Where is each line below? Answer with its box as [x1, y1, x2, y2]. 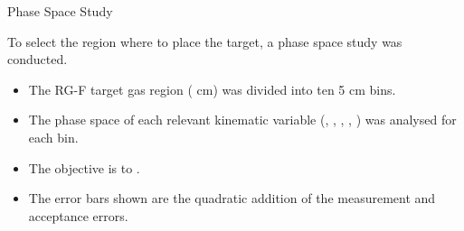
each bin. [28, 127, 79, 146]
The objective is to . [28, 158, 140, 177]
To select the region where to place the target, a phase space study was [7, 32, 402, 51]
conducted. [7, 50, 68, 69]
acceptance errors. [28, 206, 128, 225]
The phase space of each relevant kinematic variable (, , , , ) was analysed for [28, 110, 457, 129]
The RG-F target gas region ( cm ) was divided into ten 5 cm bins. [28, 79, 396, 98]
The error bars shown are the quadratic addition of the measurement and [28, 189, 436, 208]
